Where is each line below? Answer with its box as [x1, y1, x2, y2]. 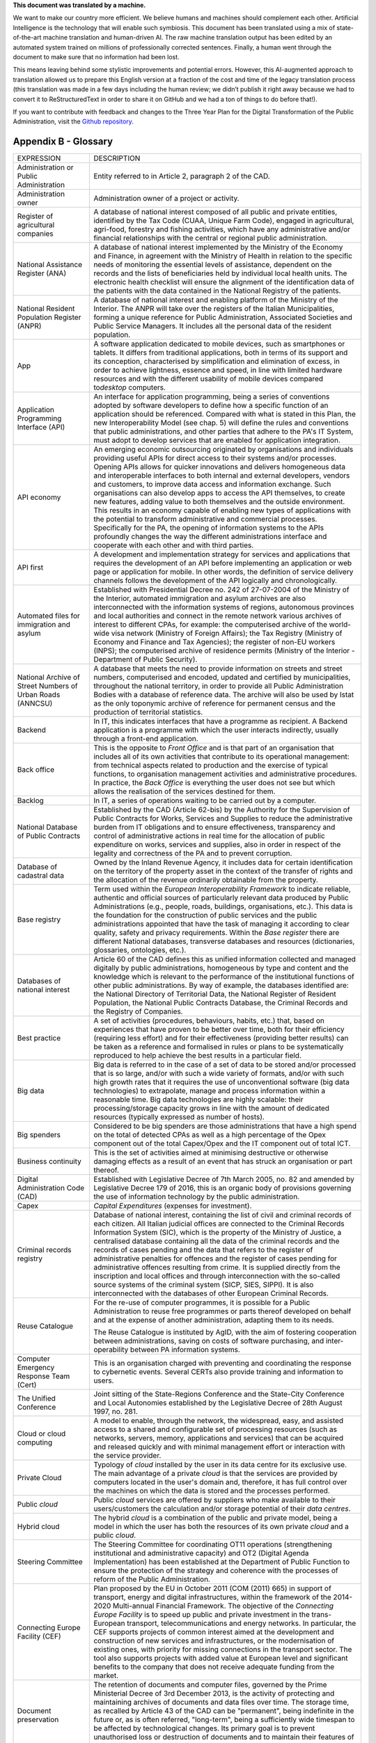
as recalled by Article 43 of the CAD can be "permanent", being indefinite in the [93, 1706, 354, 1716]
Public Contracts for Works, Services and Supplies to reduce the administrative [93, 814, 353, 823]
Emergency [17, 1363, 55, 1373]
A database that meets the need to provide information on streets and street [93, 664, 343, 673]
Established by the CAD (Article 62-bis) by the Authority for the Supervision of [93, 805, 350, 815]
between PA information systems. [130, 1345, 240, 1355]
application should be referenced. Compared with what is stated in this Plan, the [93, 409, 357, 419]
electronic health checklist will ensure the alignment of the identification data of [93, 277, 354, 287]
